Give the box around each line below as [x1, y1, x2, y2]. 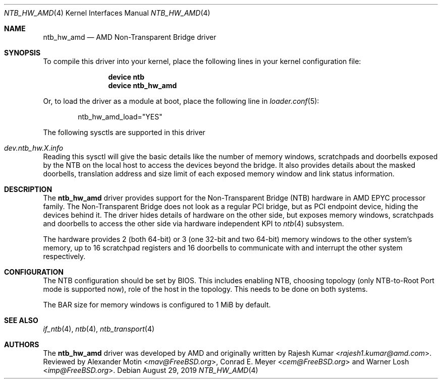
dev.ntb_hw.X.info [4, 144, 64, 152]
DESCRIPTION [4, 185, 52, 194]
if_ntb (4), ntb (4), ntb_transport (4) [43, 325, 155, 333]
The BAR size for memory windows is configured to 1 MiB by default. [43, 300, 271, 309]
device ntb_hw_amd [108, 81, 177, 90]
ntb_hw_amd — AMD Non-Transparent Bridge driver [43, 33, 216, 41]
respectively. [43, 252, 86, 261]
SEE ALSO [4, 316, 38, 325]
